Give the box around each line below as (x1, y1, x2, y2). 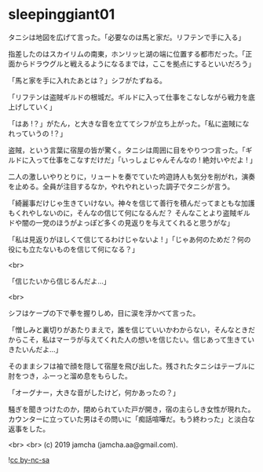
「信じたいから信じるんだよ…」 (8, 276, 111, 286)
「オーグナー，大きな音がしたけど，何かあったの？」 (8, 387, 181, 397)
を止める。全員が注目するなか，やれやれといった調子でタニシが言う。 (8, 181, 235, 191)
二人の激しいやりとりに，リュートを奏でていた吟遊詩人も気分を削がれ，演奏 (8, 171, 256, 181)
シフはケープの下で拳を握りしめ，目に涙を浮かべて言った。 (8, 308, 200, 317)
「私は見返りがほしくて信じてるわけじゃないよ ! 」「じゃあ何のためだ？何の (8, 234, 251, 244)
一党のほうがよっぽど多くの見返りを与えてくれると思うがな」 (35, 218, 234, 227)
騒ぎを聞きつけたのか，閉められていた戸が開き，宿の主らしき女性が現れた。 (8, 404, 255, 414)
